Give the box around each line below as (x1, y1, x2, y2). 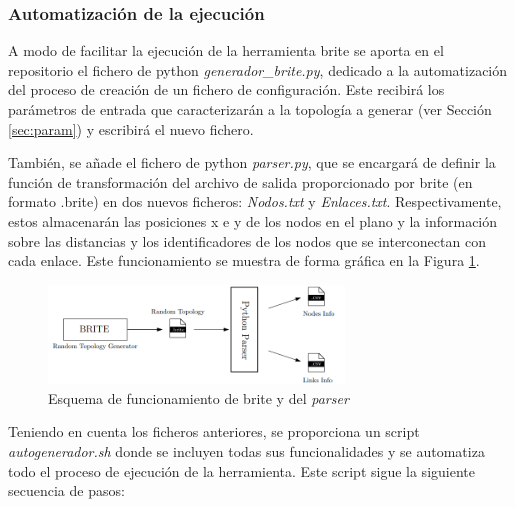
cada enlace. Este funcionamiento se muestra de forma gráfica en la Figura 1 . (8, 250, 480, 271)
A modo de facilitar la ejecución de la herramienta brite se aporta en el (8, 40, 444, 61)
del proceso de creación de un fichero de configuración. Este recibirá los (8, 79, 445, 100)
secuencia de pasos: (8, 480, 125, 501)
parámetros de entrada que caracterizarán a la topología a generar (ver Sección (8, 99, 492, 119)
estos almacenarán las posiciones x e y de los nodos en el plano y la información (8, 210, 498, 231)
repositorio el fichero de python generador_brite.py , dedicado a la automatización (8, 59, 508, 80)
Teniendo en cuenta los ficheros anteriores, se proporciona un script (8, 421, 420, 442)
